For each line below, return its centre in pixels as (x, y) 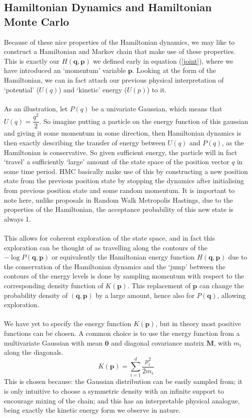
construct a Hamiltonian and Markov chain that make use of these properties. (120, 51)
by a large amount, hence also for (145, 295)
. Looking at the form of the (174, 70)
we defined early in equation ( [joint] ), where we (163, 61)
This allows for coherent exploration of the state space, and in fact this (109, 238)
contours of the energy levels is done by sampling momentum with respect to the (124, 276)
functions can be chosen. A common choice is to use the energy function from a (122, 333)
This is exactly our (32, 61)
